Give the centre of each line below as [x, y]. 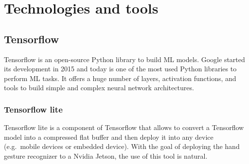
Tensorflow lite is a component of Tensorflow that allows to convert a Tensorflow [124, 127]
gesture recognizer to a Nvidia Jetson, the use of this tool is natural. [106, 156]
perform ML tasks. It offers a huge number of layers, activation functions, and [120, 78]
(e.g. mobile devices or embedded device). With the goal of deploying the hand [122, 146]
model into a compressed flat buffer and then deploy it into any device [109, 137]
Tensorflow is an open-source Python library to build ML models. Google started [124, 59]
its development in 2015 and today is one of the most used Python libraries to [120, 69]
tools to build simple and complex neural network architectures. [99, 88]
